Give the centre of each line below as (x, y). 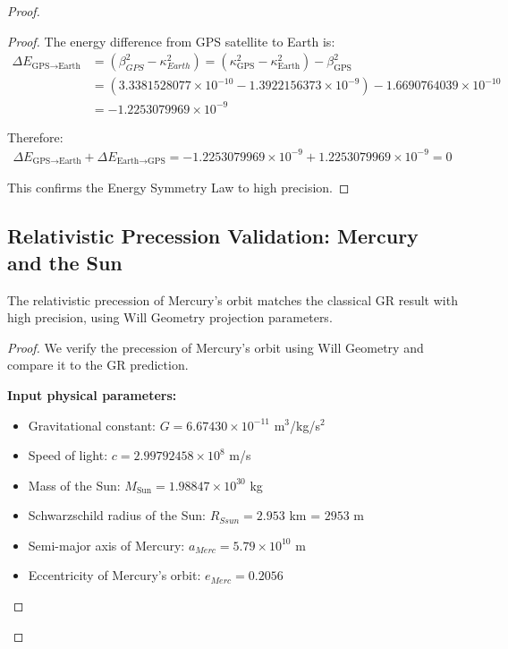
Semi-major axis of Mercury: (106, 545)
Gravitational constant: (92, 425)
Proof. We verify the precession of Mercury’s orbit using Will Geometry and (216, 347)
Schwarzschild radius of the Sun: (117, 515)
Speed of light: (68, 455)
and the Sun (65, 262)
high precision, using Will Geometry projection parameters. (170, 317)
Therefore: (35, 137)
